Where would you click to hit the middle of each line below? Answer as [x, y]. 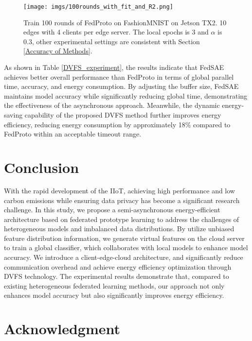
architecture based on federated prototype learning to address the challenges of [122, 219]
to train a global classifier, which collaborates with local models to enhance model [126, 247]
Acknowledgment [62, 329]
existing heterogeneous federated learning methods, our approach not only [114, 285]
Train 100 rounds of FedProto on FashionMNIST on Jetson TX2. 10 [125, 22]
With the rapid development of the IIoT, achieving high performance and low [119, 190]
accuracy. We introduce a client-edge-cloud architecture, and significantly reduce [124, 257]
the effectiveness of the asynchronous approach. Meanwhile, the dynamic [112, 105]
